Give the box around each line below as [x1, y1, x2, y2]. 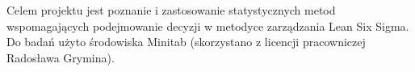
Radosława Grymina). [6, 49, 115, 66]
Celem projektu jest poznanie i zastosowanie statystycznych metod [6, 2, 336, 18]
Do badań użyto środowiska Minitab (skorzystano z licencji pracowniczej [6, 33, 366, 50]
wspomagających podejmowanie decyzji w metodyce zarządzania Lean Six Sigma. [6, 17, 409, 34]
